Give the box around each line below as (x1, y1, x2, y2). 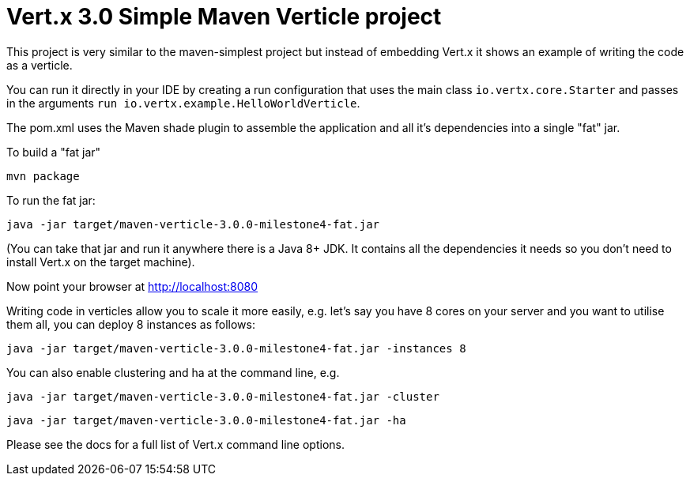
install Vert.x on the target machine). (6, 254, 195, 269)
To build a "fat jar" (6, 145, 101, 159)
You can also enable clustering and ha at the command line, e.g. (6, 365, 340, 379)
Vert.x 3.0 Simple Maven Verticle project (6, 3, 442, 30)
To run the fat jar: (6, 193, 96, 207)
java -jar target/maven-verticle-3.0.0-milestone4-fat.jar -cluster (6, 390, 439, 403)
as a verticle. (6, 58, 73, 72)
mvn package (6, 169, 80, 183)
